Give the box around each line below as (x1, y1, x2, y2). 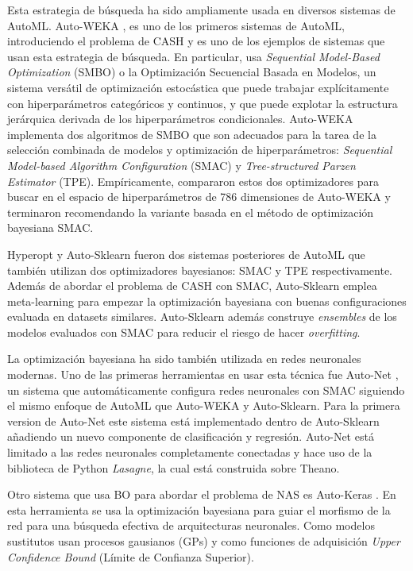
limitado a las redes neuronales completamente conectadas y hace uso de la (7, 444, 372, 461)
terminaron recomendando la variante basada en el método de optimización (7, 203, 374, 220)
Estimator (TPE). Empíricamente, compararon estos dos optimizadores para (7, 172, 379, 189)
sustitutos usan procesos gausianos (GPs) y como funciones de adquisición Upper (7, 533, 400, 549)
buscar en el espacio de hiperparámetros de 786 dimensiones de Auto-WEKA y (7, 188, 391, 205)
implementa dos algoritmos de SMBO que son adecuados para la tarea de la (7, 125, 376, 142)
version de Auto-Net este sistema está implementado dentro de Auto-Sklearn (7, 412, 380, 429)
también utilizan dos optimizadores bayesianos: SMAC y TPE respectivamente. (7, 261, 393, 278)
